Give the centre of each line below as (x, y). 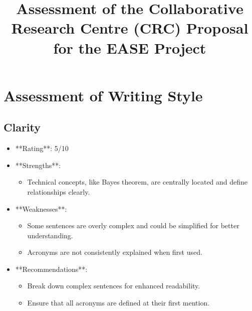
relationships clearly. (59, 191)
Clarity (22, 127)
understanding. (50, 235)
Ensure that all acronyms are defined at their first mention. (118, 303)
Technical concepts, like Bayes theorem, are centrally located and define (138, 182)
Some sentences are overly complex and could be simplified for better (133, 225)
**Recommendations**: (51, 269)
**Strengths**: (38, 165)
